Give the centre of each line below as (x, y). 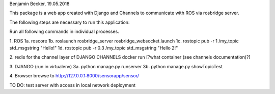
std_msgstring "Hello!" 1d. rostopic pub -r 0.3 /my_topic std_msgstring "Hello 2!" (94, 48)
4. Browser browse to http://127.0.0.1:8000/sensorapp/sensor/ (74, 76)
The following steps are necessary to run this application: (70, 22)
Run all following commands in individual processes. (64, 32)
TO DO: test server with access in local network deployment (73, 85)
